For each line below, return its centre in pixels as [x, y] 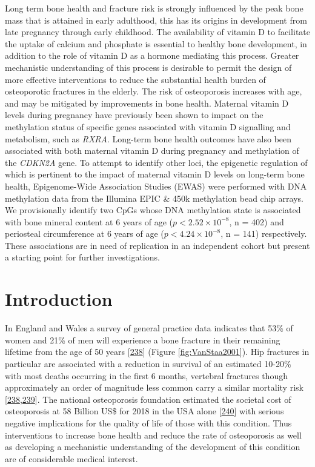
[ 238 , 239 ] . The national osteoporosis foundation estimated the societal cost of [148, 399]
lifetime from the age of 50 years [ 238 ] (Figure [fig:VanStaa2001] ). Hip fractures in [157, 352]
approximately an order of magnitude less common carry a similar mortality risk [154, 387]
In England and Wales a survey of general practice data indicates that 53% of [149, 328]
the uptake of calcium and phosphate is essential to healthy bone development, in [156, 43]
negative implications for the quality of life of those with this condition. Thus [148, 422]
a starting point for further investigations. [82, 257]
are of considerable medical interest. [71, 458]
